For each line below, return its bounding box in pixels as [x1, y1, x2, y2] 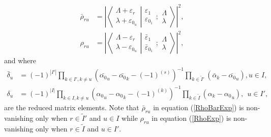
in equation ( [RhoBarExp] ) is [153, 102, 244, 112]
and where [4, 55, 37, 66]
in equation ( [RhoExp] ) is [152, 112, 231, 123]
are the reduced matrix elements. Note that [4, 102, 139, 112]
